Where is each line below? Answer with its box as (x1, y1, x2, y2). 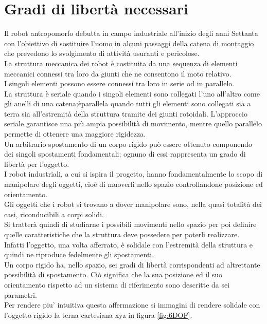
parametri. (4, 289, 37, 300)
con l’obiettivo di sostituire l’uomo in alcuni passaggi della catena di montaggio (4, 37, 254, 48)
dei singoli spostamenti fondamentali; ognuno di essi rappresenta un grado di (4, 148, 246, 159)
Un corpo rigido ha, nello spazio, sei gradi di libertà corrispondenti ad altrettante (4, 259, 260, 270)
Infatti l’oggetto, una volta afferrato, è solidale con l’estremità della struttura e (4, 239, 253, 250)
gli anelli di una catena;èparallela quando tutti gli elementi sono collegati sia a (4, 98, 251, 109)
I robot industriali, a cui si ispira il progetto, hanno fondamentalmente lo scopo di (4, 168, 263, 179)
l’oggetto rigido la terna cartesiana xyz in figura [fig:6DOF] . (4, 309, 192, 320)
